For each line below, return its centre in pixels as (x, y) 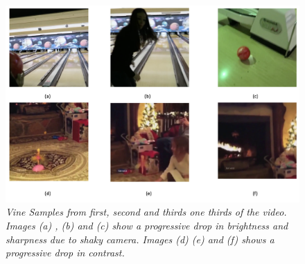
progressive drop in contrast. (65, 253)
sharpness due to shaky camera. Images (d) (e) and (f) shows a (140, 239)
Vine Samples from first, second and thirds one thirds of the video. (146, 212)
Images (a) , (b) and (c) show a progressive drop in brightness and (147, 226)
